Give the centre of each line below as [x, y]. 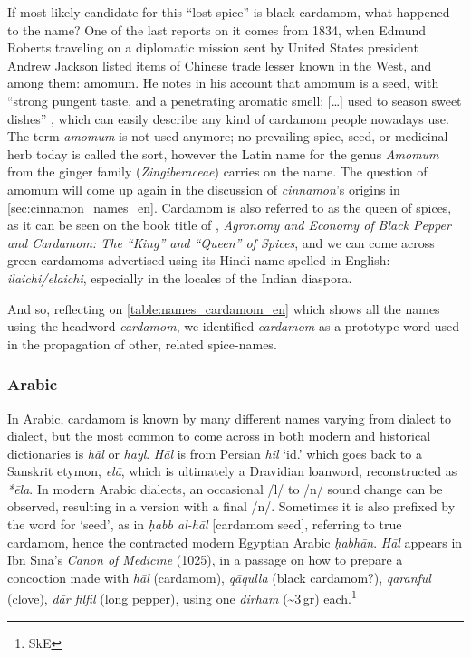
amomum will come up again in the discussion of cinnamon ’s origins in [204, 189]
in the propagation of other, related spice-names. [142, 343]
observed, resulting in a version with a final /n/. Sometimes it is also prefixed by [231, 506]
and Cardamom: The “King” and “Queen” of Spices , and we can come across [221, 242]
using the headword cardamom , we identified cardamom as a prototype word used [233, 326]
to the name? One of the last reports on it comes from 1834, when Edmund [217, 29]
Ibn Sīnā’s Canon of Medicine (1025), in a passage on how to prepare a [205, 560]
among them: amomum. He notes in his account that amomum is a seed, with [223, 83]
